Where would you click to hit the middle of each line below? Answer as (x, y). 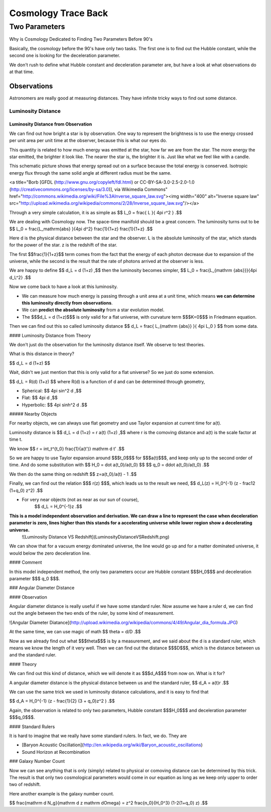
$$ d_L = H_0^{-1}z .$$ (58, 506)
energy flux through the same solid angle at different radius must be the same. (90, 173)
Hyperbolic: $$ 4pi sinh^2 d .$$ (55, 404)
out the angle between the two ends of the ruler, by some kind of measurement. (92, 613)
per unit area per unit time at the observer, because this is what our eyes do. (88, 141)
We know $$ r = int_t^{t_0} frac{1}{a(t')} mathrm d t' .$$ (67, 449)
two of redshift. (25, 784)
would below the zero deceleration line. (50, 553)
